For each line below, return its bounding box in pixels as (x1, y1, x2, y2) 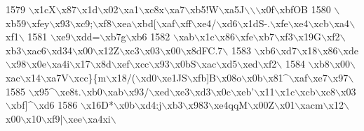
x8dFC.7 (186, 43, 223, 57)
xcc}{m (74, 70, 107, 84)
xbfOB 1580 (279, 2, 331, 16)
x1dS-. (243, 15, 270, 30)
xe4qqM (213, 98, 248, 112)
